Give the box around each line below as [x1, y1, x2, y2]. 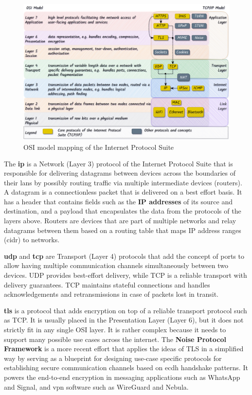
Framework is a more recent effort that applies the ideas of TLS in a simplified [4, 343, 244, 354]
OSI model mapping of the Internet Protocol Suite [23, 142, 174, 152]
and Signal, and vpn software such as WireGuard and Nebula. [4, 381, 189, 392]
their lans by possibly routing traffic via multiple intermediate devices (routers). [4, 177, 242, 187]
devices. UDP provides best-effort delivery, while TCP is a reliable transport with [4, 270, 247, 280]
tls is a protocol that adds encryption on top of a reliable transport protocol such [4, 305, 247, 315]
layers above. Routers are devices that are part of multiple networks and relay [4, 215, 236, 226]
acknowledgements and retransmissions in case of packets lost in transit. [4, 289, 218, 299]
